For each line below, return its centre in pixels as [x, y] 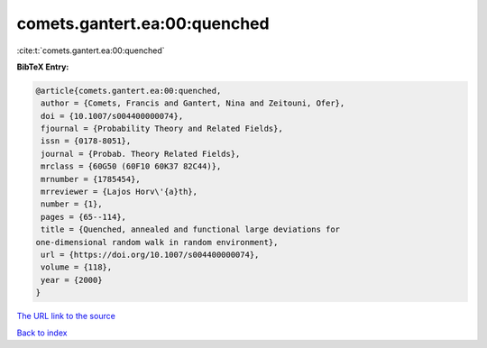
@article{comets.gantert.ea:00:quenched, [129, 91]
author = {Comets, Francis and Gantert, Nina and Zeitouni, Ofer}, [193, 103]
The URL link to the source [66, 316]
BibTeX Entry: [43, 67]
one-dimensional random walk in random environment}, [157, 242]
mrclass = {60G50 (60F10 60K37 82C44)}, [131, 166]
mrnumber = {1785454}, [91, 179]
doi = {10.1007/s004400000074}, [112, 116]
